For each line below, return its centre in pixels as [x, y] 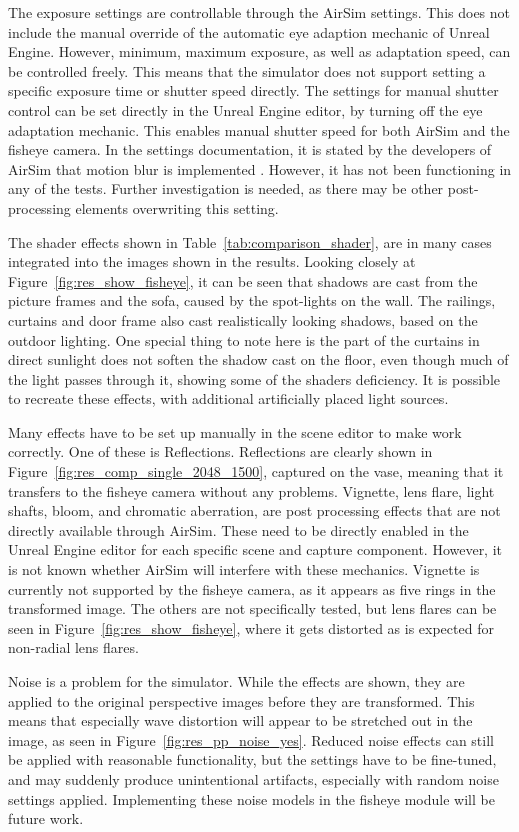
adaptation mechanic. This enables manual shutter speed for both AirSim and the [259, 129]
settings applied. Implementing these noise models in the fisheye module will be [251, 798]
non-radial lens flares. [73, 647]
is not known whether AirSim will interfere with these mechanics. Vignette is [244, 569]
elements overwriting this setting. [177, 207]
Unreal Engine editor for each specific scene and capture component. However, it [255, 549]
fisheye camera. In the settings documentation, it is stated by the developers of [250, 149]
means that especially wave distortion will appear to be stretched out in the [240, 720]
